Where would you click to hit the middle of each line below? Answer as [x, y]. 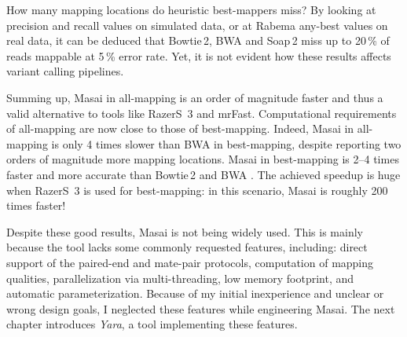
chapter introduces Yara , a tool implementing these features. [152, 324]
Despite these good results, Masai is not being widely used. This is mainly [185, 231]
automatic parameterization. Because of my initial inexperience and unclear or [195, 293]
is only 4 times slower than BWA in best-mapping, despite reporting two [226, 143]
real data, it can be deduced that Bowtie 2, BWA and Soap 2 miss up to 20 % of [198, 40]
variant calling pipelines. [65, 71]
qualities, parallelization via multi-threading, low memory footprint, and [180, 278]
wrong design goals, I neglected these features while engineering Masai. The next [201, 308]
